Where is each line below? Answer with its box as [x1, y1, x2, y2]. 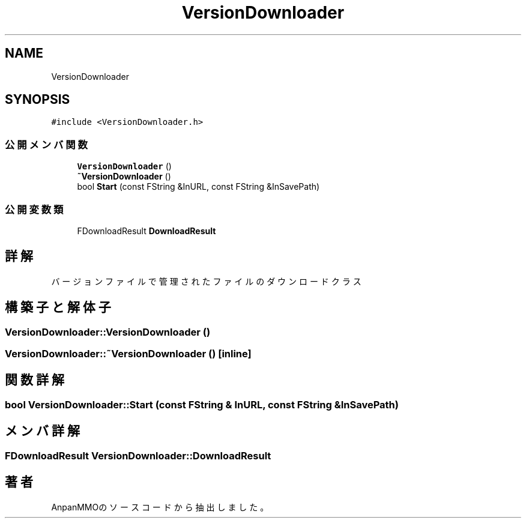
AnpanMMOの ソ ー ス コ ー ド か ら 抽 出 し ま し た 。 [51, 501, 269, 512]
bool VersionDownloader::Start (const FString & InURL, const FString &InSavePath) [5, 398, 399, 411]
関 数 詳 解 [5, 372, 64, 388]
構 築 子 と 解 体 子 [5, 300, 111, 315]
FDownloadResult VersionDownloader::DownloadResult [5, 449, 271, 462]
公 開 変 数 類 [5, 203, 64, 216]
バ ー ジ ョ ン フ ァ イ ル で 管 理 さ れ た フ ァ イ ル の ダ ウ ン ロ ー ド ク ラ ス [51, 276, 361, 286]
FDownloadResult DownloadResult [77, 225, 216, 236]
